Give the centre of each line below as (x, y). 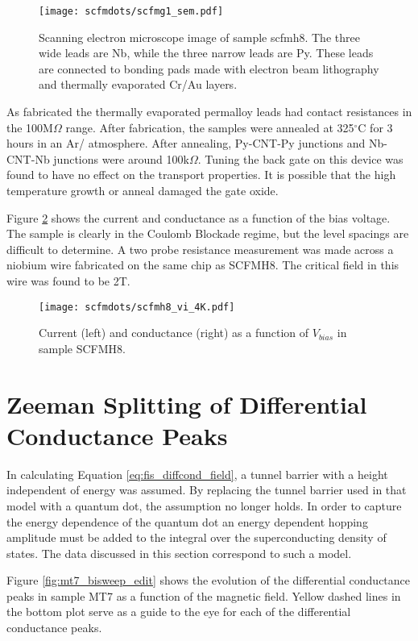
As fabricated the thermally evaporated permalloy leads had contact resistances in (209, 112)
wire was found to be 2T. (68, 280)
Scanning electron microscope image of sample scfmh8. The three (199, 37)
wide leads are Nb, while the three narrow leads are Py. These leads (206, 53)
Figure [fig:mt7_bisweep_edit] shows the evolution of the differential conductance (209, 580)
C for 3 (375, 127)
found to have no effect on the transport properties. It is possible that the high (201, 175)
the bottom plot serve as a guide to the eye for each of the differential (179, 612)
